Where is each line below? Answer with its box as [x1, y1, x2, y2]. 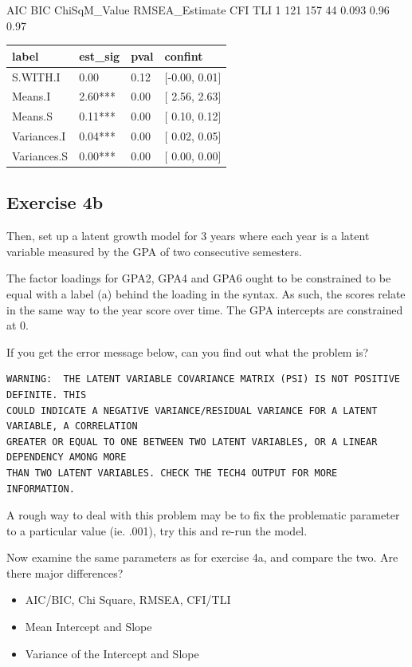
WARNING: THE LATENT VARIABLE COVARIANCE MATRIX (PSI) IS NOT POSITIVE [6, 373, 400, 385]
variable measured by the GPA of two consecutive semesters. [6, 243, 302, 259]
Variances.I [12, 128, 66, 144]
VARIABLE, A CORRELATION [6, 420, 138, 432]
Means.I [12, 88, 51, 105]
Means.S [12, 108, 53, 124]
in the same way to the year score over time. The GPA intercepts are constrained [6, 301, 403, 318]
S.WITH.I [12, 68, 61, 85]
